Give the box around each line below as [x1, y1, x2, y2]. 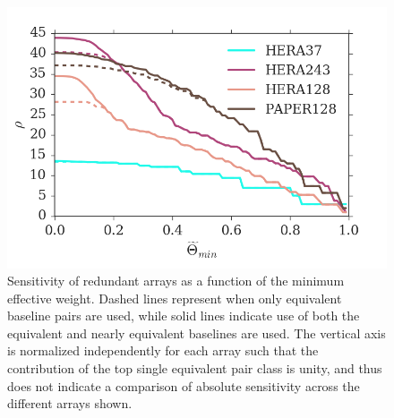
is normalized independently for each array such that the [7, 341, 319, 360]
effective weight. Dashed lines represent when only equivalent [7, 288, 342, 307]
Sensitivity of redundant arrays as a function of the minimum [7, 271, 345, 290]
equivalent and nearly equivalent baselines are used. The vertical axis [7, 323, 386, 342]
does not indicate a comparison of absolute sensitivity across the [7, 376, 360, 395]
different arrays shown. [7, 394, 133, 413]
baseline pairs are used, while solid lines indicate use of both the [7, 306, 360, 325]
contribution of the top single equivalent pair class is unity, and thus [7, 359, 382, 378]
